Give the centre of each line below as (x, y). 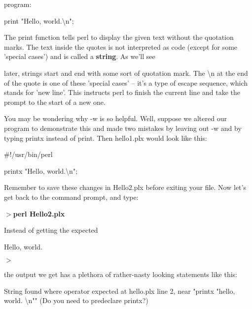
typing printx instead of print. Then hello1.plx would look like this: (106, 138)
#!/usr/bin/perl (28, 154)
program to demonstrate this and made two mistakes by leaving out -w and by (123, 128)
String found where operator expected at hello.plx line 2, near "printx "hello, (120, 291)
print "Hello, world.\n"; (39, 20)
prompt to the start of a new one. (55, 102)
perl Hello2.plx (39, 213)
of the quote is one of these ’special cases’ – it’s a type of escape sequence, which (126, 82)
